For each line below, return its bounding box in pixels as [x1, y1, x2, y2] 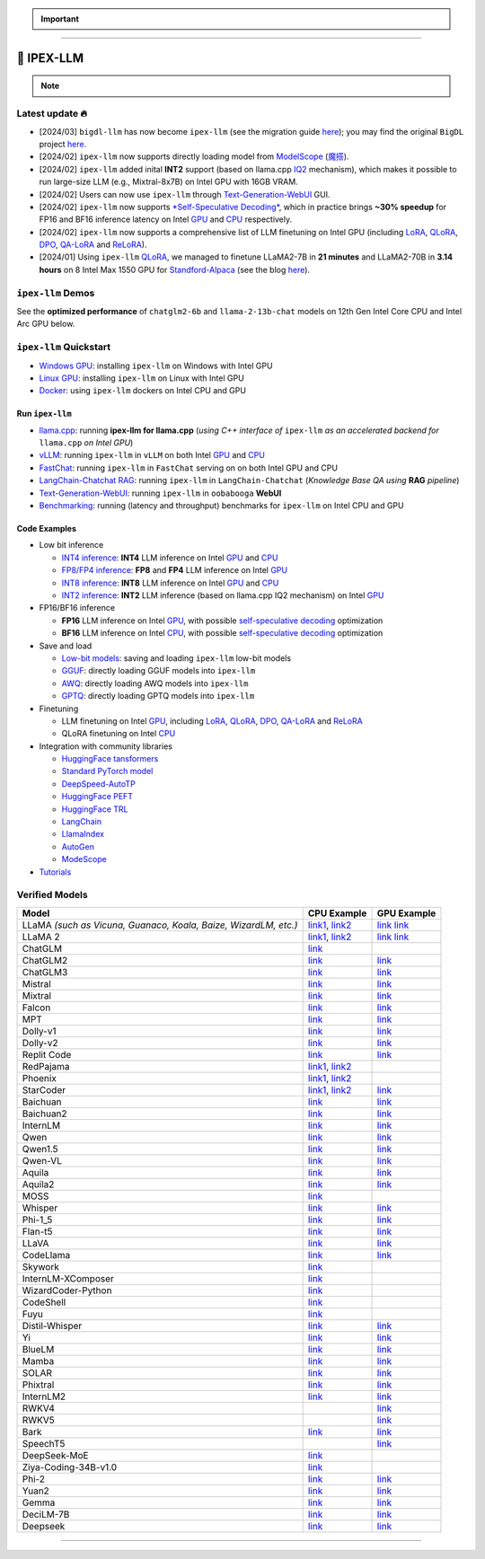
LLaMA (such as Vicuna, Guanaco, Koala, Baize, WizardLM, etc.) [22, 919, 298, 931]
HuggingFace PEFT [61, 791, 134, 802]
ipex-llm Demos [16, 286, 95, 299]
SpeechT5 [22, 1437, 66, 1449]
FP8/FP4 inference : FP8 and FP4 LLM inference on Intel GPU [61, 565, 287, 576]
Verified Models [16, 889, 89, 902]
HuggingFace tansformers [61, 753, 159, 764]
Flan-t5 [22, 1225, 53, 1238]
